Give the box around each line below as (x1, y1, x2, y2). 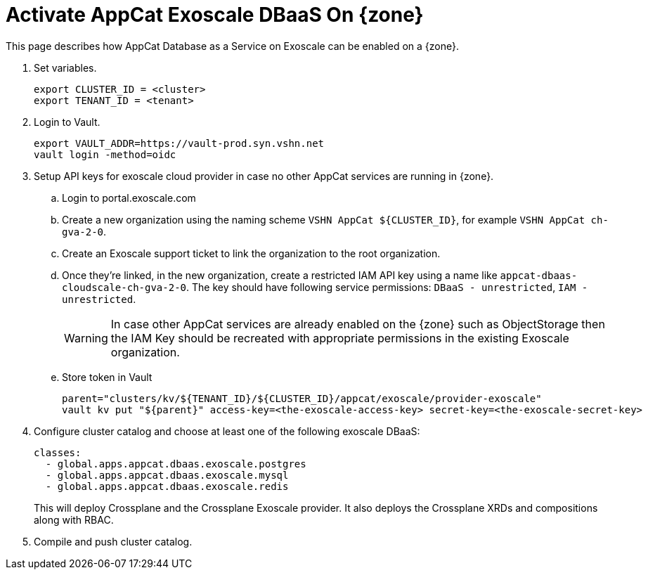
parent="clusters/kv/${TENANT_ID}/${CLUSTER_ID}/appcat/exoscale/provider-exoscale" (62, 392, 542, 404)
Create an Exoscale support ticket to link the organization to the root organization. (62, 247, 441, 259)
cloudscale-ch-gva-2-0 (62, 281, 187, 293)
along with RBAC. (34, 513, 114, 526)
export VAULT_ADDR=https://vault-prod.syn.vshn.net (34, 137, 325, 149)
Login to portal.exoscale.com (62, 191, 196, 204)
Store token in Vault (62, 370, 153, 383)
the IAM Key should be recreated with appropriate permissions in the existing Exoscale (110, 330, 569, 345)
